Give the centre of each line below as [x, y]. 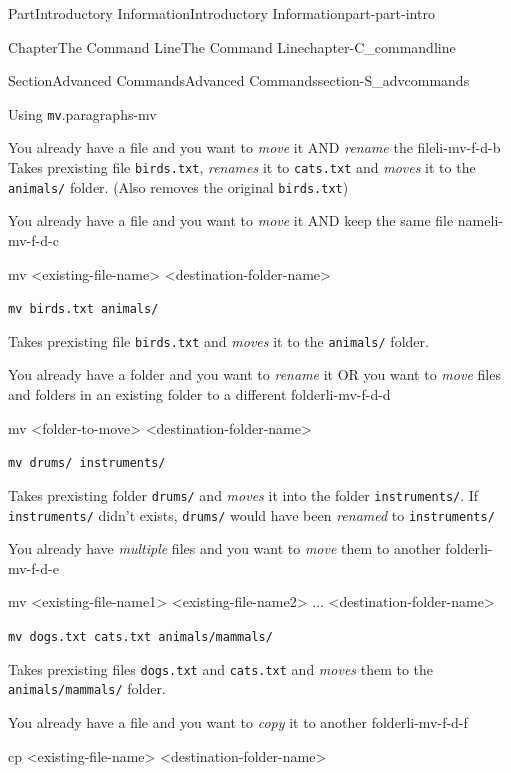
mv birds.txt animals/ [83, 309]
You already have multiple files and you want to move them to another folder [244, 548]
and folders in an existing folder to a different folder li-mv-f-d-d [199, 394]
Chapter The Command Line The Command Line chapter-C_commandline [232, 46]
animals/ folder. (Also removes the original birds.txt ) [178, 186]
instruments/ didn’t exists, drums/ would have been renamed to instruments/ [251, 514]
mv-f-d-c [33, 239]
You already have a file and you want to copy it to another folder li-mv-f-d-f [238, 721]
